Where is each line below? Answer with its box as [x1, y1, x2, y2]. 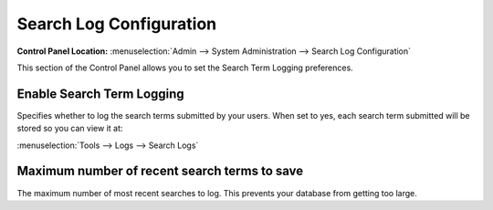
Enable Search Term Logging [16, 86, 184, 101]
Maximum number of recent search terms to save [16, 163, 304, 179]
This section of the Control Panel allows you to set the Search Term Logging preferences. [16, 62, 353, 73]
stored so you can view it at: [16, 123, 123, 134]
